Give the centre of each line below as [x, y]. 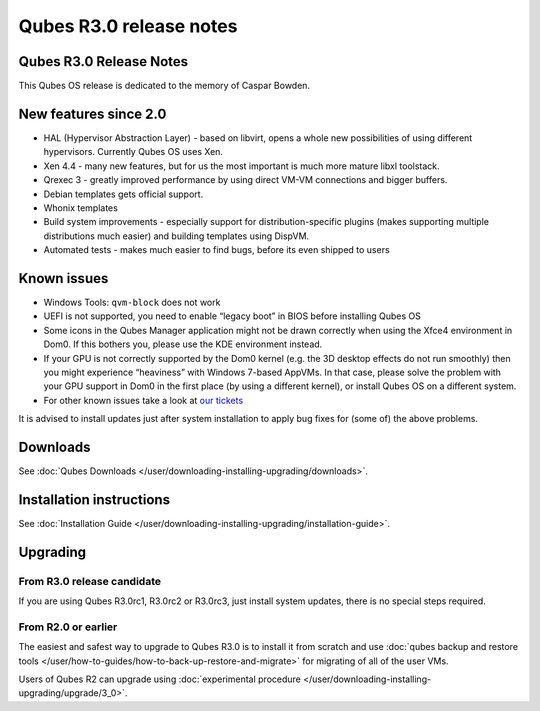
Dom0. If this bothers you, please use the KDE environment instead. [183, 344]
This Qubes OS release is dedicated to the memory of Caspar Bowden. [164, 86]
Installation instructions [94, 499]
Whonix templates [81, 207]
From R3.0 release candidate [90, 581]
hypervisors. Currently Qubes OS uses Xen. [133, 152]
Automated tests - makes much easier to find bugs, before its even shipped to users [216, 250]
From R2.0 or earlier [68, 627]
